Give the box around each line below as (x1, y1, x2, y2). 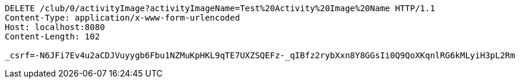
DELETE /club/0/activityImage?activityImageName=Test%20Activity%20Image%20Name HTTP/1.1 (5, 4, 435, 13)
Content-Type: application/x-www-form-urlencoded (5, 13, 240, 22)
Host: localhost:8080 (5, 22, 105, 32)
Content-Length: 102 (5, 32, 100, 41)
